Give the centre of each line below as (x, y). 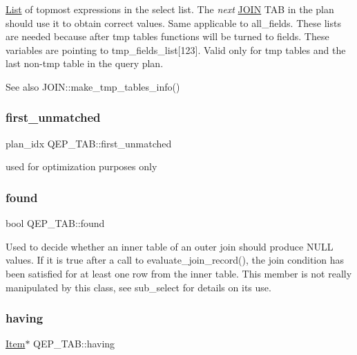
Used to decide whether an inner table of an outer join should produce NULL (170, 246)
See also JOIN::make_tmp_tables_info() (93, 86)
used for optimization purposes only (81, 166)
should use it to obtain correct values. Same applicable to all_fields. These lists (173, 22)
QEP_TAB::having (74, 344)
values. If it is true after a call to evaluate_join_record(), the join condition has (175, 260)
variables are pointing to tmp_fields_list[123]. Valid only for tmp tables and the (176, 49)
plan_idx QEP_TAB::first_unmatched (89, 143)
